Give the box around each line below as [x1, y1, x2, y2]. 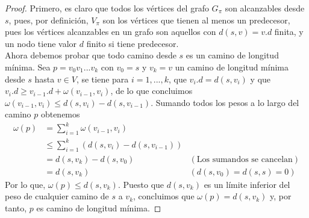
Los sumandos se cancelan [196, 155, 293, 164]
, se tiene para [76, 72, 129, 85]
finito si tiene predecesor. [86, 37, 179, 49]
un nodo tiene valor [5, 37, 77, 49]
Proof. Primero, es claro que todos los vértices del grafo [5, 2, 209, 14]
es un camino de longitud [186, 49, 279, 61]
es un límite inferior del [204, 178, 290, 190]
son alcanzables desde [225, 2, 305, 14]
